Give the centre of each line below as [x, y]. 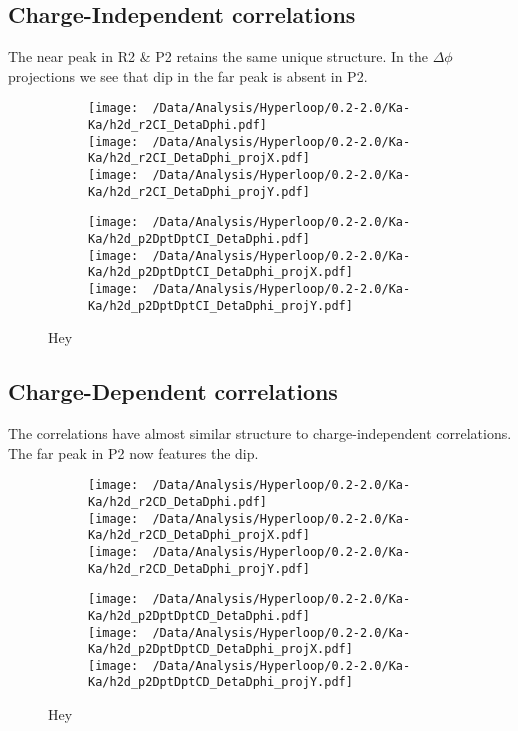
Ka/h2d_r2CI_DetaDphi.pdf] [177, 125]
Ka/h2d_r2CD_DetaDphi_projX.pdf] [199, 535]
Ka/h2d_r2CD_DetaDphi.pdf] [177, 501]
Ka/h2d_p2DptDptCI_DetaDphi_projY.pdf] [220, 305]
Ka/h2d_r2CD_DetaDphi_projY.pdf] [199, 568]
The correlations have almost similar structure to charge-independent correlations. [260, 433]
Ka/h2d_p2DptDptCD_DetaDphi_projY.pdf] [220, 682]
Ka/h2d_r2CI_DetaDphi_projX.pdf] [199, 158]
